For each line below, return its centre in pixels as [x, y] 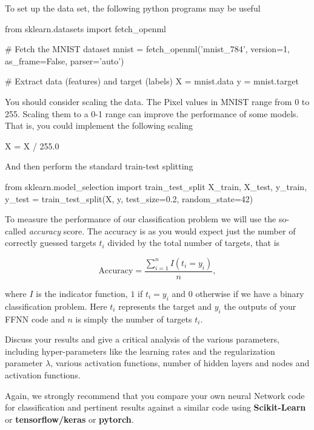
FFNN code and [35, 319]
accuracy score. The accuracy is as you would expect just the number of [162, 230]
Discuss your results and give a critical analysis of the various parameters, [142, 339]
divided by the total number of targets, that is [194, 243]
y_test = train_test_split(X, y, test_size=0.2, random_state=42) [129, 198]
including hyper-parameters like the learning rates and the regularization [140, 351]
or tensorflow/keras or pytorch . [69, 419]
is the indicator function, [82, 293]
